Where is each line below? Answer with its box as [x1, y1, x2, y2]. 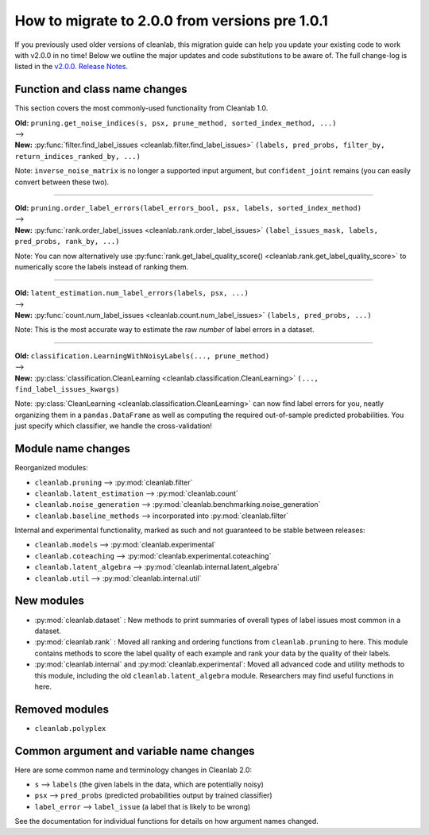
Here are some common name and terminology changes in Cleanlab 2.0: [14, 765, 253, 775]
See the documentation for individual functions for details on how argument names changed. [14, 817, 319, 826]
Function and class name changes [14, 83, 187, 96]
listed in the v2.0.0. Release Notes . [14, 62, 129, 72]
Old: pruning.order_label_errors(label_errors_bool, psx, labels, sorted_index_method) [14, 203, 361, 212]
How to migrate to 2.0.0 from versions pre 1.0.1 [14, 12, 329, 29]
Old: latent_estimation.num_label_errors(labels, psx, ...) [14, 288, 249, 298]
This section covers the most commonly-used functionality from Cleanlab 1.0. [14, 103, 269, 113]
